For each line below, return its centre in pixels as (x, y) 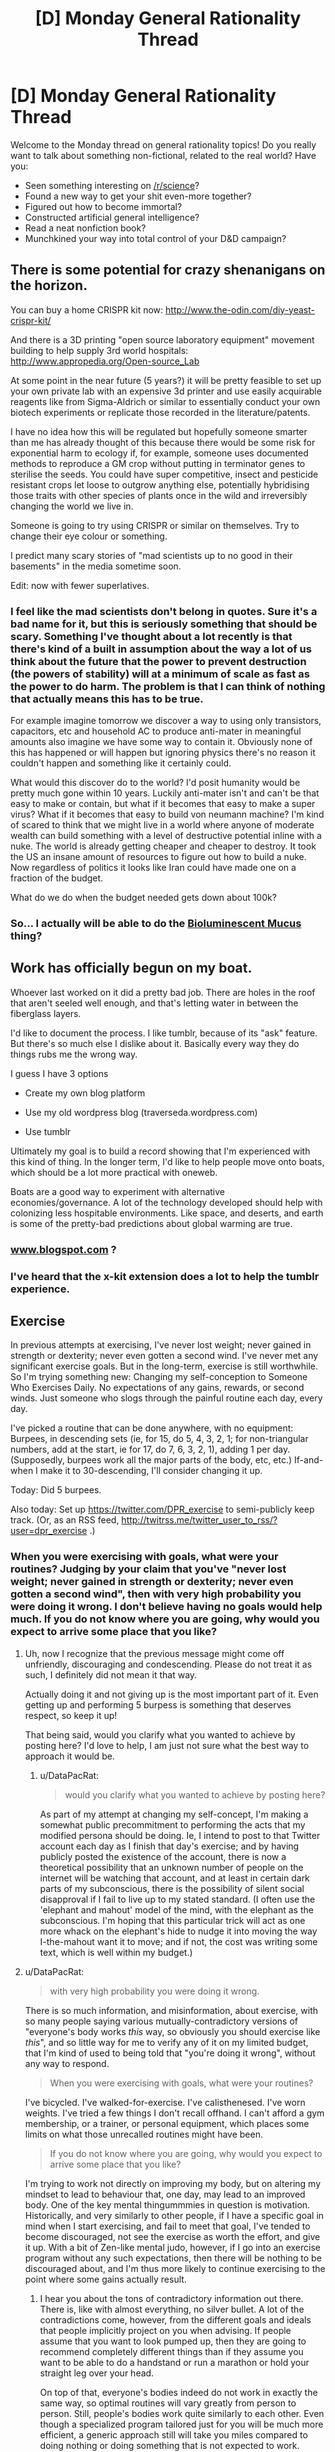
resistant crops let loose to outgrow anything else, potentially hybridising (160, 484)
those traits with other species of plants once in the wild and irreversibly (159, 495)
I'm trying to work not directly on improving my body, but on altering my (173, 2183)
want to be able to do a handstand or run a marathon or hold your (174, 2362)
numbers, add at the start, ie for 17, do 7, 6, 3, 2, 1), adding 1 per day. (150, 1449)
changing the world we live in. (72, 506)
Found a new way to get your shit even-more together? (138, 196)
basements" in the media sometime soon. (96, 566)
